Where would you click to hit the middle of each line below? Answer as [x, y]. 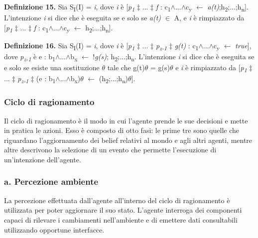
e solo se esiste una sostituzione [52, 67]
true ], [243, 45]
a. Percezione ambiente [51, 181]
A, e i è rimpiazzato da [209, 18]
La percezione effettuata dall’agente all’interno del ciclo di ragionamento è [117, 200]
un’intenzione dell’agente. [43, 159]
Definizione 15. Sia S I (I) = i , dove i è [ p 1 [69, 7]
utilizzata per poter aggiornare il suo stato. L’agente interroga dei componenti [123, 210]
